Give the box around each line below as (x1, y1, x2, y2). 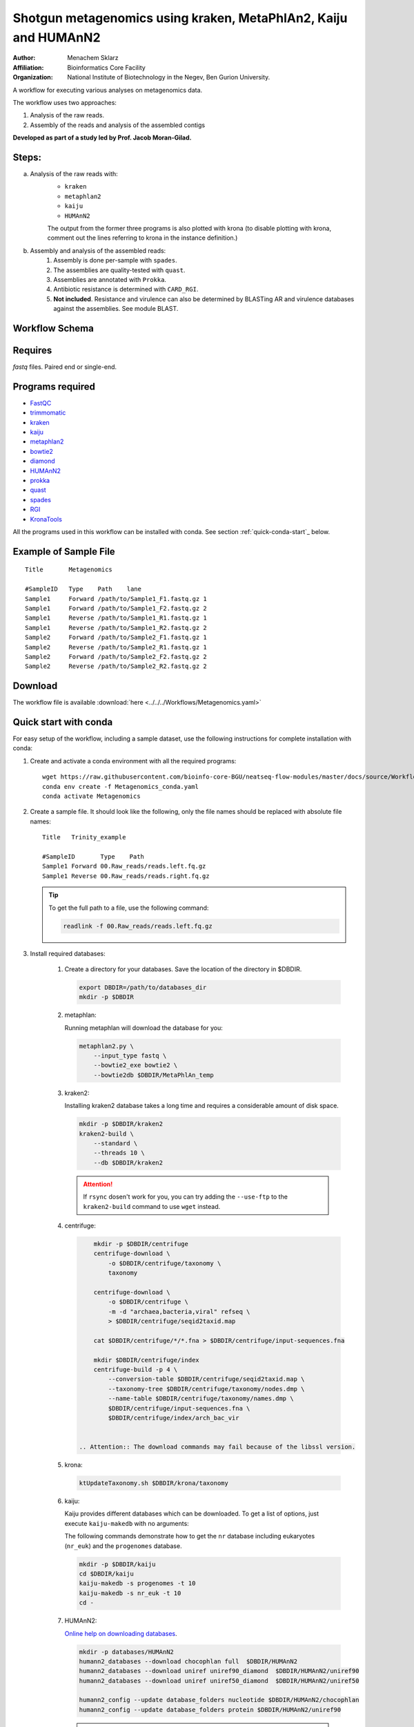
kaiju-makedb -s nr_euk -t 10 (79, 1589, 181, 1597)
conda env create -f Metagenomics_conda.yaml (42, 783, 199, 790)
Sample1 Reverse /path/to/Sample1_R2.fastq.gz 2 (25, 624, 207, 631)
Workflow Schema (12, 322, 95, 334)
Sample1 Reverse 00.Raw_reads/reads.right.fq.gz (42, 872, 210, 880)
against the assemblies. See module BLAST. (53, 305, 179, 313)
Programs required (12, 381, 96, 392)
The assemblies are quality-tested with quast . (53, 266, 186, 274)
